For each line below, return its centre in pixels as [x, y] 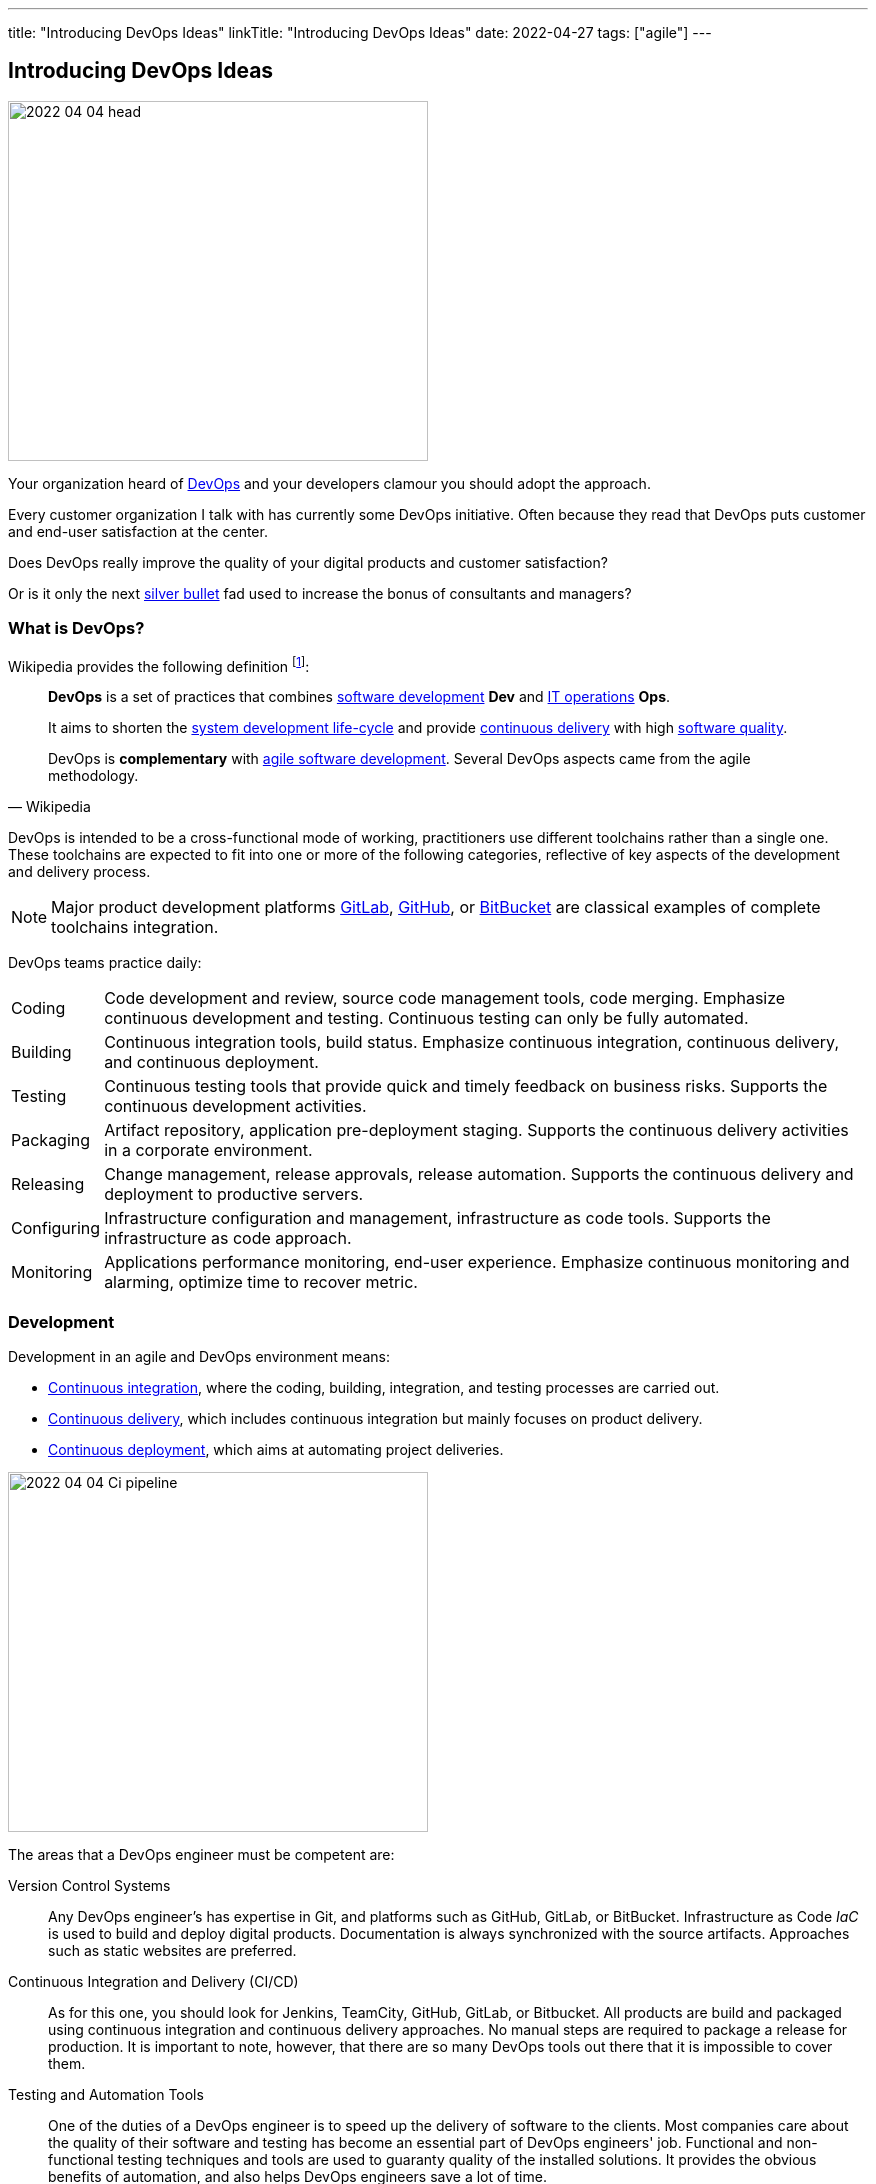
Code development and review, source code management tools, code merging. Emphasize [445, 998]
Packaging [51, 1140]
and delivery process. [79, 872]
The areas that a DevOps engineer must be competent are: [201, 1854]
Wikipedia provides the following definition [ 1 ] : [159, 664]
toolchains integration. [135, 927]
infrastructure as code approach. [228, 1238]
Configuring [56, 1228]
